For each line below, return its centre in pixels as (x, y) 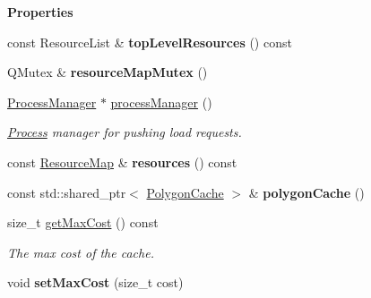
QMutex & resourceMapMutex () (108, 72)
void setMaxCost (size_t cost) (95, 282)
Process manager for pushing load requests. (125, 132)
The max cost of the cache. (81, 252)
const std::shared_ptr (67, 192)
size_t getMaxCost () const (83, 222)
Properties (40, 12)
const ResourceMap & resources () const (122, 162)
